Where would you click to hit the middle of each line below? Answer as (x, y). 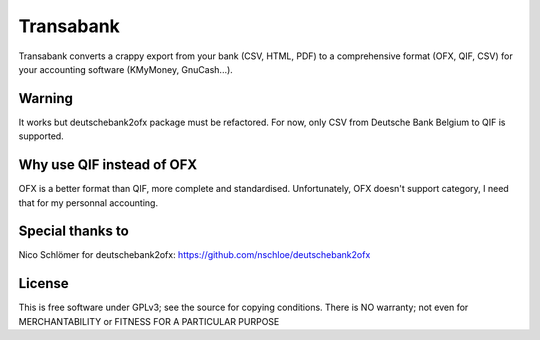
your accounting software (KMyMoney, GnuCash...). (126, 69)
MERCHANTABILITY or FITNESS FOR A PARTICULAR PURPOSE (149, 321)
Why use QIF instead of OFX (108, 165)
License (43, 283)
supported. (41, 136)
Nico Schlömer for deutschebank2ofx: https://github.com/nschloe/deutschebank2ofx (194, 255)
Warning (46, 98)
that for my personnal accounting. (88, 202)
